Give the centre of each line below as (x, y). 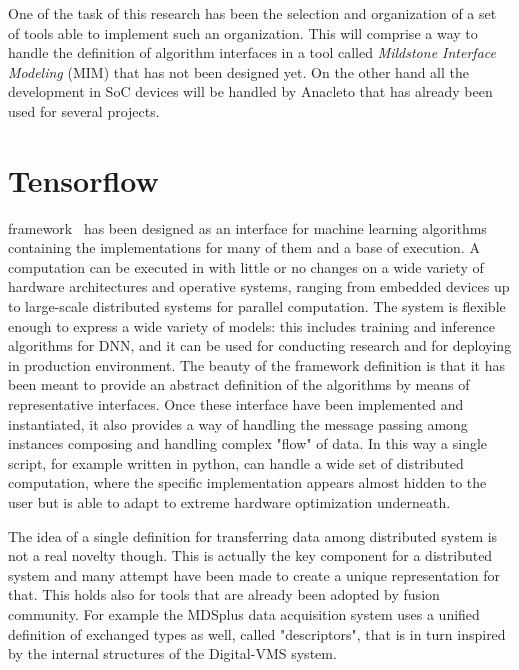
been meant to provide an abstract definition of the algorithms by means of (239, 384)
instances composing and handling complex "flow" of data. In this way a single (248, 443)
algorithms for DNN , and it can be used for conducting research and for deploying (260, 345)
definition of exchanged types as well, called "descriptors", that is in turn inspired (257, 633)
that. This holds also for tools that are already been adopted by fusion (224, 594)
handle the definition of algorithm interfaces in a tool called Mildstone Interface (252, 52)
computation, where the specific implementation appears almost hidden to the (247, 482)
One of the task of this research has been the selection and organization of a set (252, 13)
